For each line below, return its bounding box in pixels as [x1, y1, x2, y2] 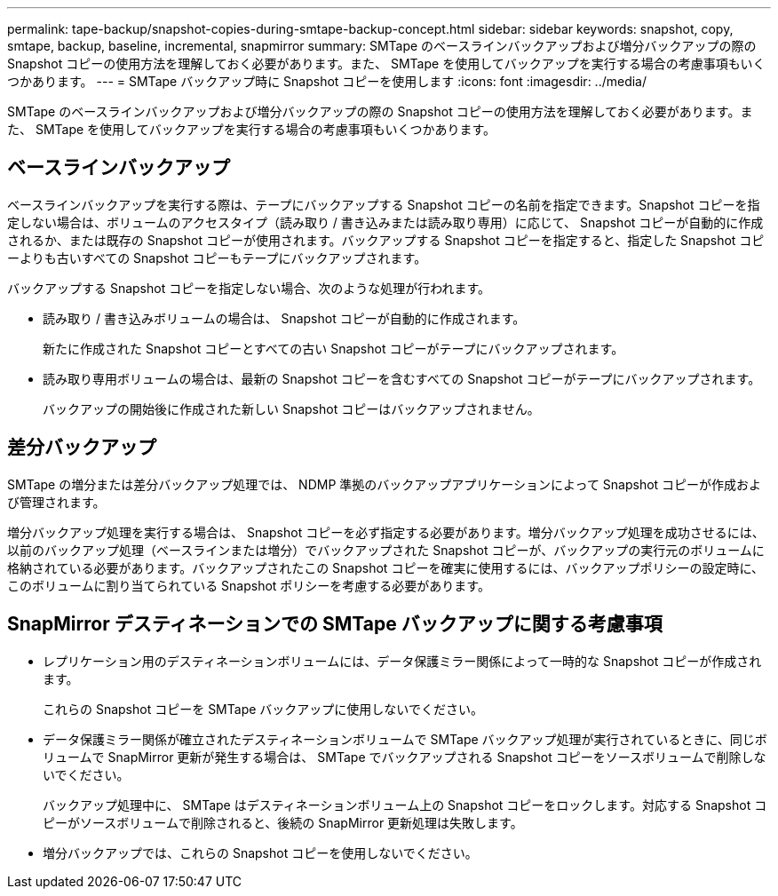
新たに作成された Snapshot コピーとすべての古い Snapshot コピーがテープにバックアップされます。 [43, 340, 624, 356]
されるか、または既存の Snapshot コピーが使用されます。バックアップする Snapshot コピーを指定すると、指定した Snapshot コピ [7, 232, 765, 248]
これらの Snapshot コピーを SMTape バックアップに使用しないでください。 [43, 701, 483, 717]
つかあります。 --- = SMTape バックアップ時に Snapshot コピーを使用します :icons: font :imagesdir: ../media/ [7, 74, 647, 89]
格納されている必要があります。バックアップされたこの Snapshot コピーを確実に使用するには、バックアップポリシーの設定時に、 [7, 559, 764, 575]
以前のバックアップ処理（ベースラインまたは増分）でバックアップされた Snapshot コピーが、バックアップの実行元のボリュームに [7, 542, 765, 558]
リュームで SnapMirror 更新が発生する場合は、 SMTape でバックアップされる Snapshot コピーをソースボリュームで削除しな [43, 749, 766, 765]
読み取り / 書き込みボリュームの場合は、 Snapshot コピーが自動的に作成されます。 [43, 310, 526, 326]
